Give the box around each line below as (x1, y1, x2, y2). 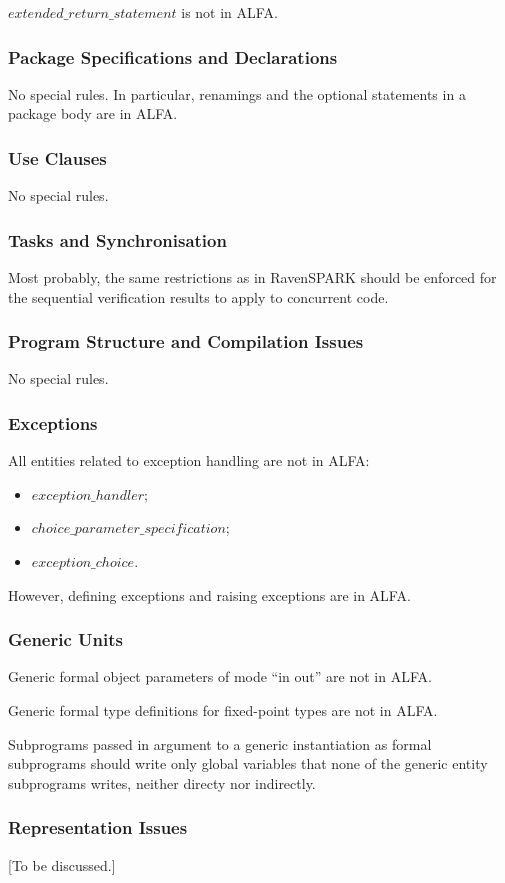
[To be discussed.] (8, 854, 116, 875)
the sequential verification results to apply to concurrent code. (8, 286, 389, 307)
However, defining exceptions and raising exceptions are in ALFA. (8, 584, 411, 605)
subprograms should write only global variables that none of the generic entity (8, 753, 488, 774)
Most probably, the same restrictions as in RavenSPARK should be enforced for (8, 267, 497, 288)
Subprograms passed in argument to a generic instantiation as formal (8, 733, 432, 754)
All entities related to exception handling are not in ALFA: (8, 450, 370, 471)
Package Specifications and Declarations (8, 44, 338, 69)
